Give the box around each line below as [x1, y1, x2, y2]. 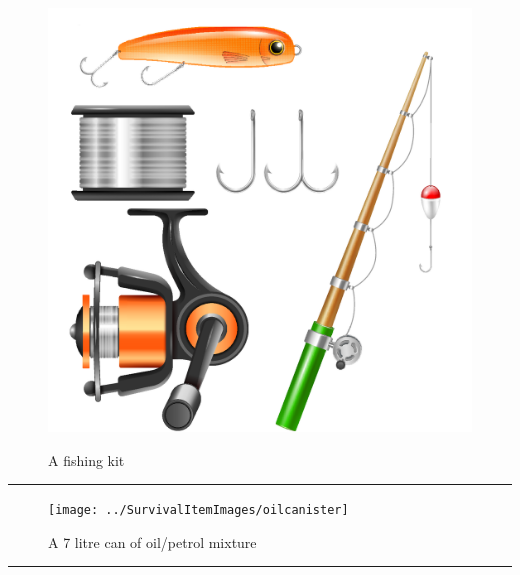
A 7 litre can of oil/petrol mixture [48, 531, 257, 552]
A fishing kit [48, 449, 125, 470]
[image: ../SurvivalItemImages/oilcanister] [48, 503, 349, 518]
